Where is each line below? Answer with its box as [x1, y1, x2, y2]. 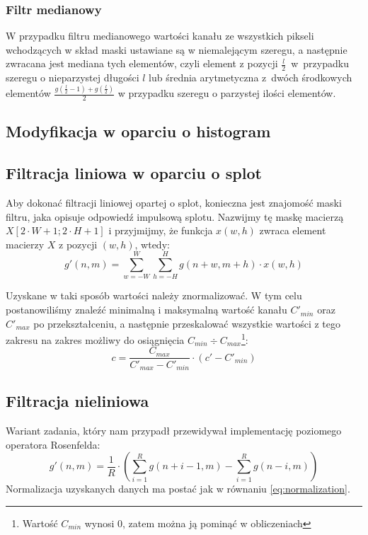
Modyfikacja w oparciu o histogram [6, 120, 271, 142]
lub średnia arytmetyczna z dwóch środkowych [149, 70, 352, 85]
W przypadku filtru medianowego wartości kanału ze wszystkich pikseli [6, 28, 314, 43]
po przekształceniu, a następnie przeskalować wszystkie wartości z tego [33, 316, 340, 330]
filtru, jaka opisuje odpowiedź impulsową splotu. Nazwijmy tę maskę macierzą [6, 209, 344, 224]
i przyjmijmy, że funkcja [108, 223, 213, 238]
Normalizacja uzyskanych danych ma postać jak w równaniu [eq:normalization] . [6, 481, 350, 496]
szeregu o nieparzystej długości [6, 70, 139, 85]
